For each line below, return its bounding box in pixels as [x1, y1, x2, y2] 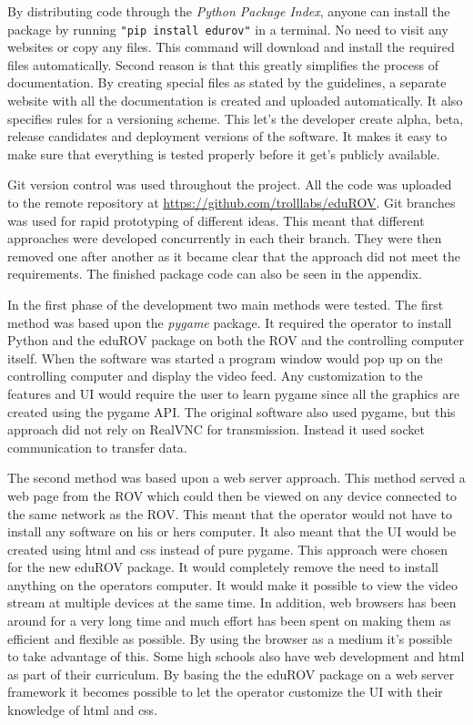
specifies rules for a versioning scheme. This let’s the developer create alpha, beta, [7, 108, 464, 128]
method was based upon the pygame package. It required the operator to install [7, 312, 452, 332]
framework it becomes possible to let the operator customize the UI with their [7, 682, 443, 701]
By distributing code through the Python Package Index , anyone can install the [7, 2, 450, 20]
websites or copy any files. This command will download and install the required [7, 37, 455, 56]
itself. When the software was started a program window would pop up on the [7, 348, 443, 367]
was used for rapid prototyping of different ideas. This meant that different [7, 210, 425, 230]
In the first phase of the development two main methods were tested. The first [7, 294, 444, 313]
